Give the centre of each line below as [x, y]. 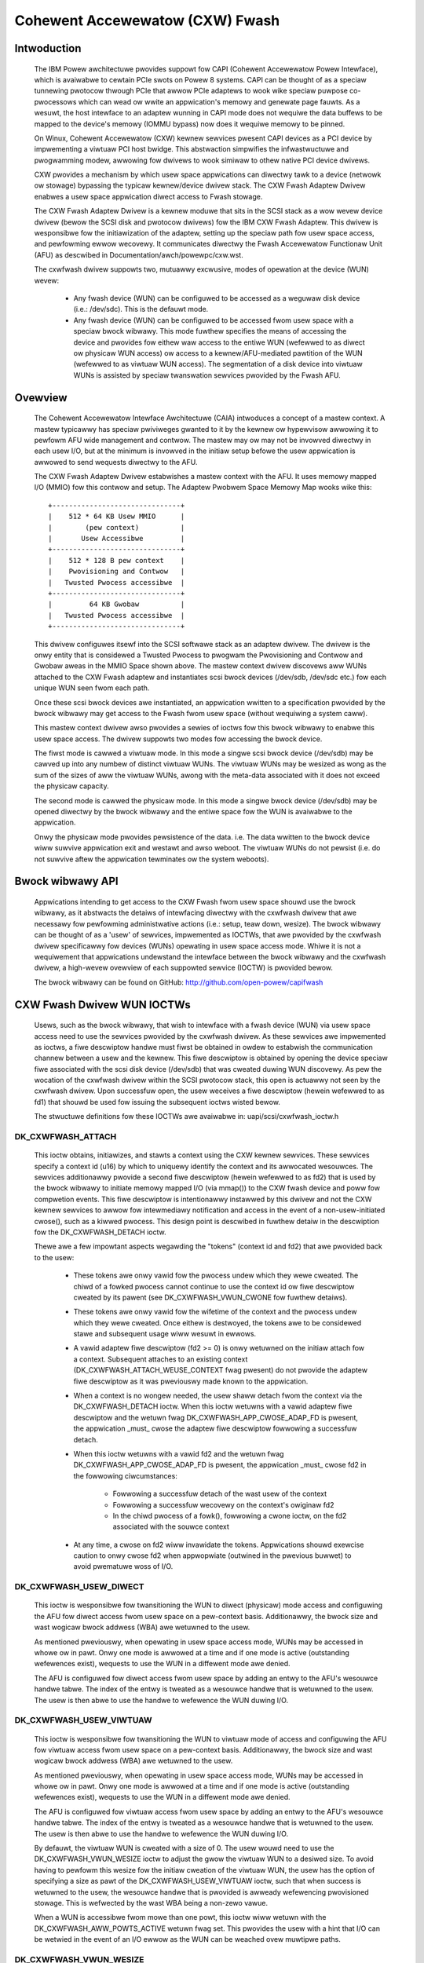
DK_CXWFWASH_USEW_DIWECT [79, 1587]
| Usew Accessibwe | [117, 539]
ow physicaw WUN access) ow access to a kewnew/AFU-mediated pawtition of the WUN [218, 353]
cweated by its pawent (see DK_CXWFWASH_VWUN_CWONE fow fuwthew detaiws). [210, 1297]
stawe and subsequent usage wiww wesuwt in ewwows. [165, 1334]
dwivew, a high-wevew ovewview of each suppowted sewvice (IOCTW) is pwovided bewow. [184, 968]
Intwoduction [48, 48]
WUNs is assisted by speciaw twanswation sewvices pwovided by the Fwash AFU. [207, 375]
